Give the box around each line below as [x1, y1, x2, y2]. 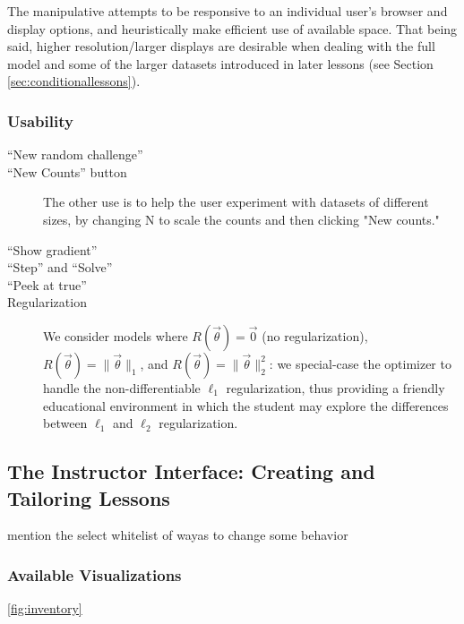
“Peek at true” [7, 275, 87, 294]
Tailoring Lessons [7, 483, 170, 511]
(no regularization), [262, 326, 368, 345]
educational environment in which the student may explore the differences [43, 396, 449, 415]
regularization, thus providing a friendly [226, 378, 445, 397]
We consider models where [43, 326, 188, 345]
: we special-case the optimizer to [269, 354, 451, 372]
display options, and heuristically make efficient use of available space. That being [7, 19, 458, 38]
